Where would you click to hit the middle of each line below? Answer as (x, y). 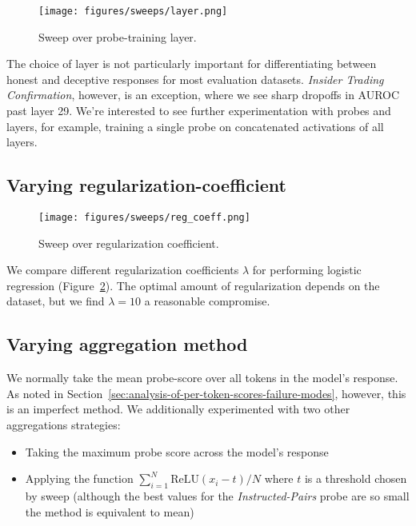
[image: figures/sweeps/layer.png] (133, 11)
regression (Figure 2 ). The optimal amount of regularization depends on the (193, 285)
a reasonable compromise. (207, 301)
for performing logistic (307, 270)
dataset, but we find (56, 301)
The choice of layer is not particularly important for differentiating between (192, 64)
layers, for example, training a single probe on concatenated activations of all (195, 126)
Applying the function (79, 478)
